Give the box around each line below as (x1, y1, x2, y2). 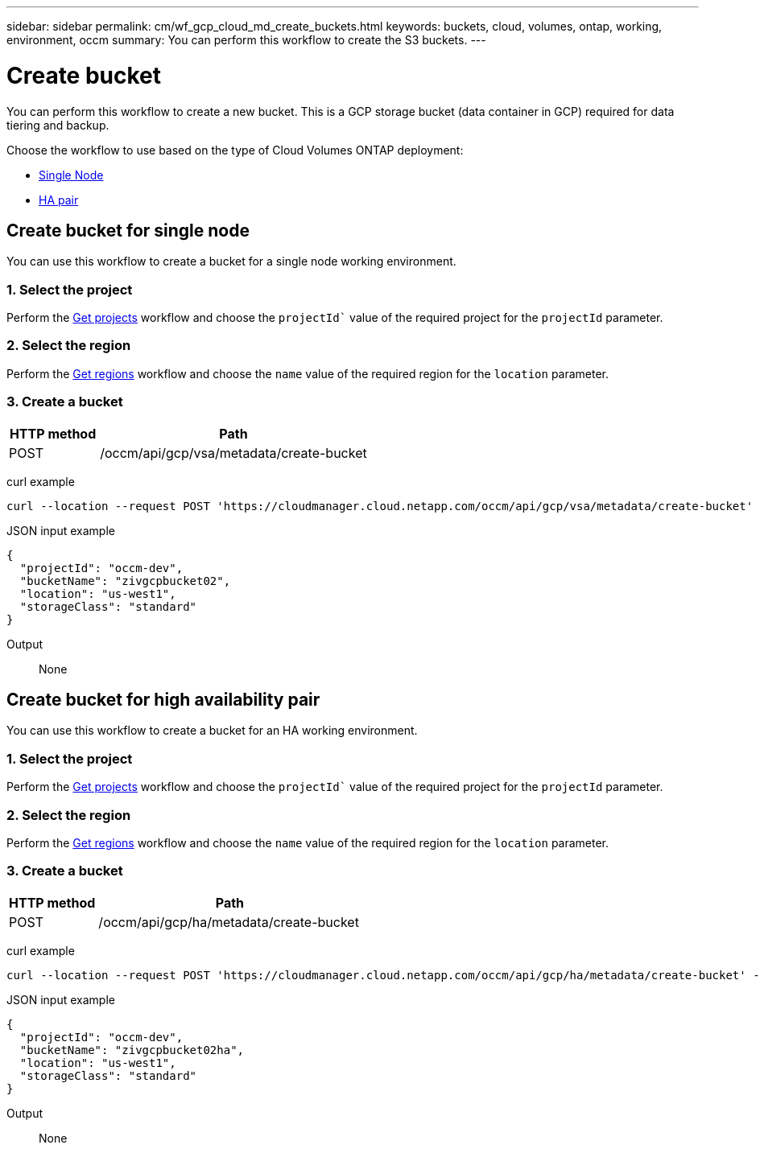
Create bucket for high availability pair (6, 690, 320, 710)
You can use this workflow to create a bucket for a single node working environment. (6, 254, 456, 269)
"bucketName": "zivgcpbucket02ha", (19, 1043, 245, 1056)
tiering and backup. (6, 117, 109, 132)
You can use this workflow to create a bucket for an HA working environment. (6, 723, 418, 738)
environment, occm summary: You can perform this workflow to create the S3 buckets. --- (6, 33, 486, 47)
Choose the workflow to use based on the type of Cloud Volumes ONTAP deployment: (6, 142, 464, 157)
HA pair (39, 192, 79, 207)
